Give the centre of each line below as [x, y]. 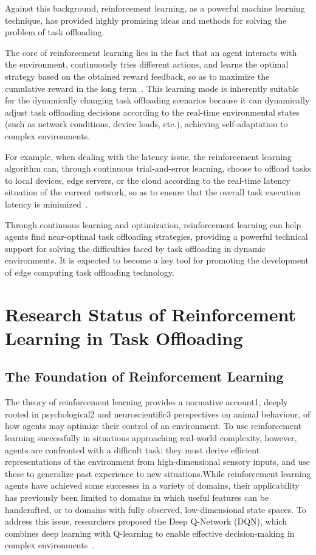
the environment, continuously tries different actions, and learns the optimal [147, 64]
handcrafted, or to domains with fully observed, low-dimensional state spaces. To [156, 509]
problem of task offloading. [55, 32]
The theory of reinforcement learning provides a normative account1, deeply [146, 402]
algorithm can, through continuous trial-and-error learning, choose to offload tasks [158, 168]
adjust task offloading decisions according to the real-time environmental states [152, 112]
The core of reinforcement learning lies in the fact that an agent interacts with [151, 52]
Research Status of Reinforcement [150, 314]
